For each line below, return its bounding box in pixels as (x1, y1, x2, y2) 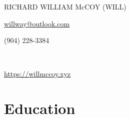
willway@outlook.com (4, 18, 70, 28)
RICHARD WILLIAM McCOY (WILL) (4, 1, 126, 11)
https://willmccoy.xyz (4, 68, 71, 79)
